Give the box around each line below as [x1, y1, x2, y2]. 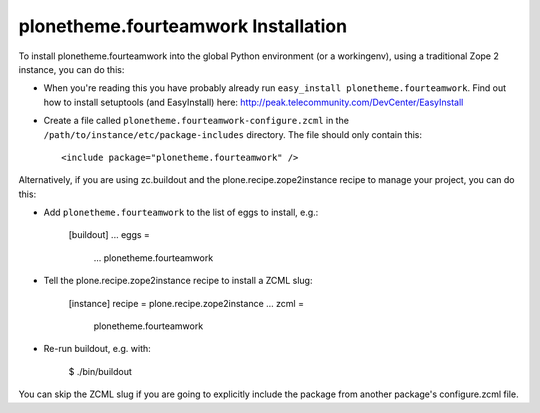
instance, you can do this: [18, 63, 125, 75]
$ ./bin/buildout [68, 365, 132, 377]
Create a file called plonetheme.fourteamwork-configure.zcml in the [43, 115, 350, 127]
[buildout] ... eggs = [68, 229, 150, 241]
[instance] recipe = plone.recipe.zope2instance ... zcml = [68, 297, 305, 309]
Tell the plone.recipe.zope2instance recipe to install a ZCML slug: [43, 275, 313, 287]
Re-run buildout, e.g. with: [43, 343, 152, 355]
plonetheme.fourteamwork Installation [18, 15, 348, 37]
